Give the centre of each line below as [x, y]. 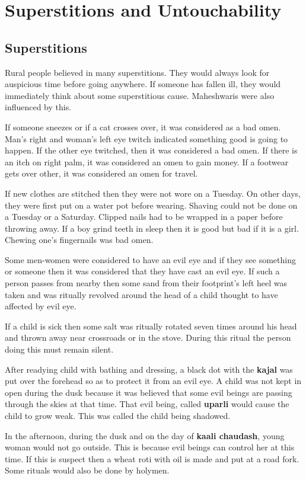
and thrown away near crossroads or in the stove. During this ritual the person [148, 337]
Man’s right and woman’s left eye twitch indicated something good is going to [146, 138]
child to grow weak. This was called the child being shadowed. [118, 416]
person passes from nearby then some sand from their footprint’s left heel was [146, 283]
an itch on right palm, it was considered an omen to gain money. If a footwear [147, 161]
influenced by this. [38, 107]
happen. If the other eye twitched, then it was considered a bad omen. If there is [151, 150]
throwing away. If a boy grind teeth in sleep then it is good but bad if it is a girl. [152, 228]
